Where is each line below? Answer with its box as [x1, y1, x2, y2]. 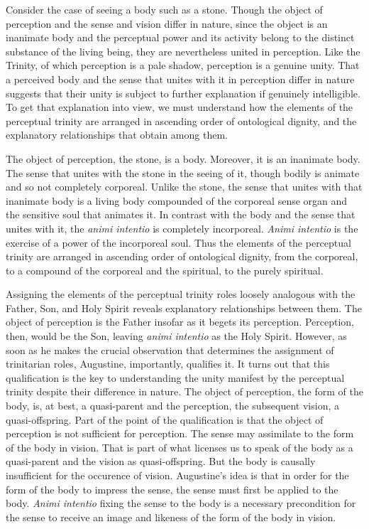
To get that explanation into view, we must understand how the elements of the [6, 100, 353, 114]
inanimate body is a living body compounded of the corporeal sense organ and [6, 193, 348, 208]
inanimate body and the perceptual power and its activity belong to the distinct [6, 30, 355, 45]
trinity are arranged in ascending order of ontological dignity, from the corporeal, [6, 249, 358, 264]
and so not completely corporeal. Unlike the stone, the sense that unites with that [6, 179, 363, 194]
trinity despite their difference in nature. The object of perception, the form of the [6, 384, 363, 399]
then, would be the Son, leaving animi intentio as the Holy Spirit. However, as [6, 328, 347, 343]
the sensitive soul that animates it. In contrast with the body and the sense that [6, 207, 356, 222]
